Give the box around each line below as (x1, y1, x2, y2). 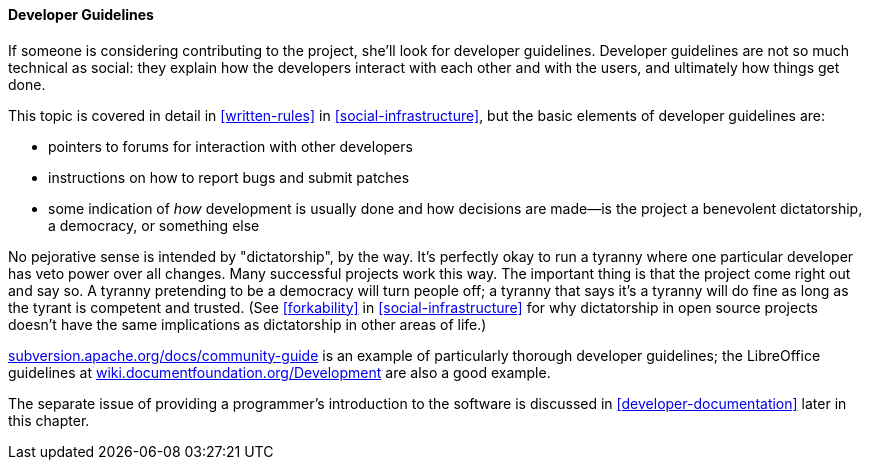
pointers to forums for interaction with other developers (48, 137, 413, 155)
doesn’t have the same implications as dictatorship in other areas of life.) (8, 315, 487, 333)
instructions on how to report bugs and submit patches (48, 168, 410, 186)
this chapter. (8, 411, 90, 429)
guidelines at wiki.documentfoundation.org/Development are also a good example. (8, 363, 551, 381)
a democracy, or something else (48, 216, 260, 234)
